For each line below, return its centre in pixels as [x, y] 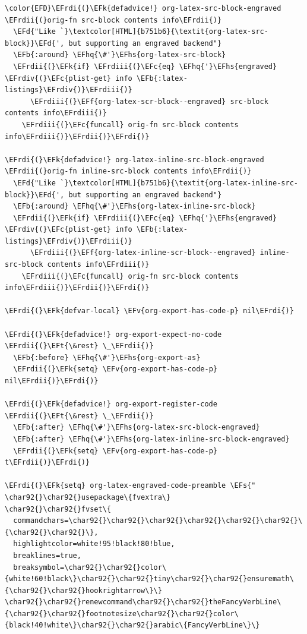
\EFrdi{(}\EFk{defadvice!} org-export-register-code [111, 404]
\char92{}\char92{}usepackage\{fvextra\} [88, 497]
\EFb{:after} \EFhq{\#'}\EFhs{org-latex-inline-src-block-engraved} [151, 439]
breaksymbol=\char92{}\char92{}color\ [90, 567]
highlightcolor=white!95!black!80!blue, [94, 544]
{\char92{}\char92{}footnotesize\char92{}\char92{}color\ [122, 614]
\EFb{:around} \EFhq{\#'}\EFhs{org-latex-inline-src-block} [134, 206]
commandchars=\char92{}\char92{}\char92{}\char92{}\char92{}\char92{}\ [158, 521]
